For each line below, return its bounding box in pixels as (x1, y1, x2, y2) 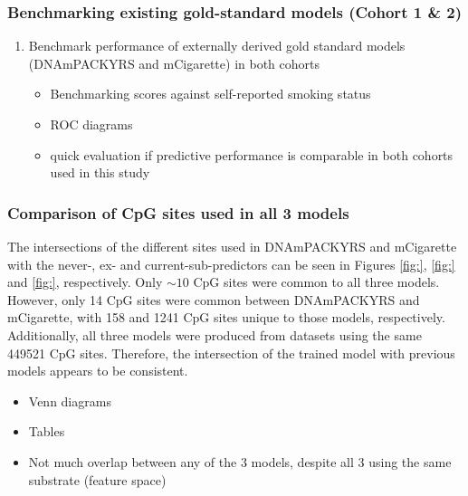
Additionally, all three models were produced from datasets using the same (7, 325, 422, 344)
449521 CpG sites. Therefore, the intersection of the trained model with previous (7, 343, 455, 362)
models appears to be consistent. (7, 361, 188, 380)
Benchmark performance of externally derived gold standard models (28, 36, 406, 55)
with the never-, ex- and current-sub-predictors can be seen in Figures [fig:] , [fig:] (7, 254, 455, 273)
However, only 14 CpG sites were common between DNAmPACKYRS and (7, 290, 420, 309)
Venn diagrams (28, 391, 111, 410)
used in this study (50, 163, 150, 182)
